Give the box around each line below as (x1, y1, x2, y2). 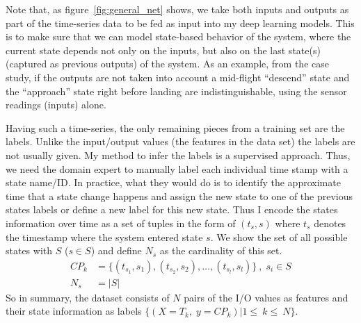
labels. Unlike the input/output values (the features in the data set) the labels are (6, 134, 355, 149)
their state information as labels (6, 304, 142, 318)
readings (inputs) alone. (6, 97, 106, 112)
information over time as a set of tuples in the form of (6, 215, 236, 230)
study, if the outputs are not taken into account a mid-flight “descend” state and (6, 69, 350, 84)
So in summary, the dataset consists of (6, 290, 170, 304)
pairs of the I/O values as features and (184, 290, 348, 304)
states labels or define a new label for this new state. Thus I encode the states (6, 202, 338, 217)
